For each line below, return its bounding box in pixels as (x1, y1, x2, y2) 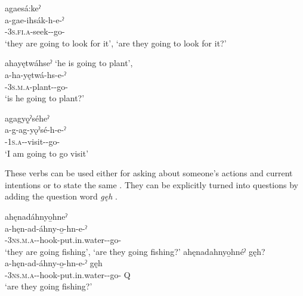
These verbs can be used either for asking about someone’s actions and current (5, 167, 293, 179)
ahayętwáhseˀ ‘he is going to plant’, (5, 57, 133, 69)
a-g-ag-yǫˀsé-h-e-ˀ (5, 123, 66, 136)
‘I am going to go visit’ (5, 147, 89, 159)
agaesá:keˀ (5, 2, 41, 14)
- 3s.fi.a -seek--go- (5, 25, 65, 38)
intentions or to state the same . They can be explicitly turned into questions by (5, 178, 299, 191)
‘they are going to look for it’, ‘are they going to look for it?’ (5, 36, 227, 49)
